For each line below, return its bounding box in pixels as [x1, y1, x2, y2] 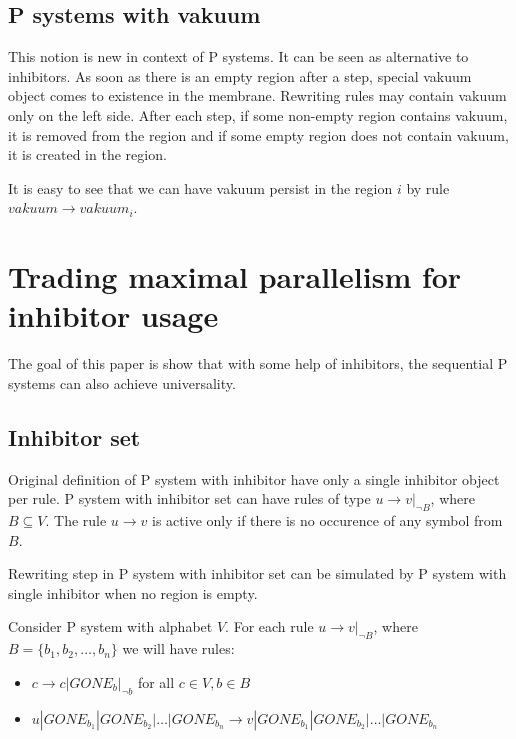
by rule [406, 177, 450, 198]
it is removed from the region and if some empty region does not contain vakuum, [8, 124, 509, 145]
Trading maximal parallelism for [8, 256, 462, 297]
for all [137, 671, 175, 692]
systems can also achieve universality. [8, 372, 236, 393]
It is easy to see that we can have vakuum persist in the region [8, 177, 393, 198]
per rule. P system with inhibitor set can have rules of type [8, 488, 371, 509]
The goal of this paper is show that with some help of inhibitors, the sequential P [8, 353, 508, 374]
